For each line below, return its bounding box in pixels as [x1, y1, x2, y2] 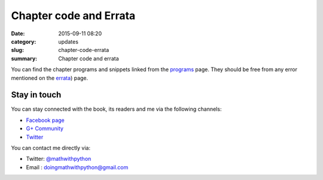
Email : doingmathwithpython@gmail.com [26, 163, 129, 170]
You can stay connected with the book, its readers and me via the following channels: [11, 105, 222, 113]
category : [11, 38, 36, 45]
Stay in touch [11, 90, 62, 100]
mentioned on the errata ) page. [11, 74, 89, 81]
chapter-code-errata [58, 47, 109, 54]
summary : [11, 54, 38, 62]
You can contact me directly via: [11, 144, 91, 151]
